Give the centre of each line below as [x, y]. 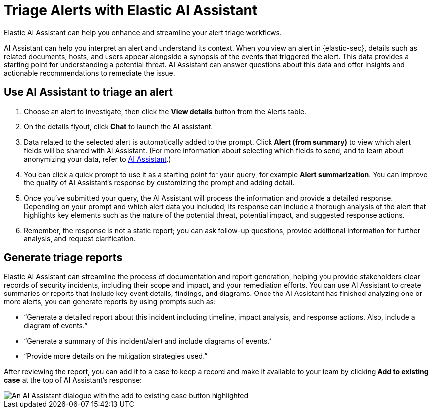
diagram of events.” [56, 326]
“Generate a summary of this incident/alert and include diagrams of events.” [148, 341]
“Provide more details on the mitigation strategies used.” [116, 356]
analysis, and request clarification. [80, 238]
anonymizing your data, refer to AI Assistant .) [98, 159]
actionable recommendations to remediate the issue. [90, 73]
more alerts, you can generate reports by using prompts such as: [110, 302]
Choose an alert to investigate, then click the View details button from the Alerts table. [165, 111]
